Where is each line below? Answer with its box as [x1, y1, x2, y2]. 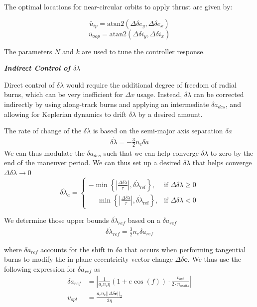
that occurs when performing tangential [125, 244, 246, 254]
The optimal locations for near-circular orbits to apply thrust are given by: [4, 1, 233, 11]
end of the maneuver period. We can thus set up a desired [4, 157, 181, 168]
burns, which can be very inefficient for [4, 89, 123, 100]
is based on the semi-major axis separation [93, 125, 223, 136]
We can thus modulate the [4, 147, 85, 158]
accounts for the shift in [40, 244, 114, 254]
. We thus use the [187, 254, 241, 264]
